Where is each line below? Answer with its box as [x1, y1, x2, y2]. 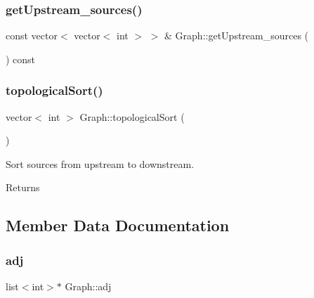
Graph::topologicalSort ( [79, 109, 185, 124]
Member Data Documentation [6, 214, 230, 236]
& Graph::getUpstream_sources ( [164, 28, 309, 43]
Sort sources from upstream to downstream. [6, 156, 195, 171]
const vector [6, 28, 58, 43]
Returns [6, 180, 40, 195]
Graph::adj [65, 279, 112, 293]
